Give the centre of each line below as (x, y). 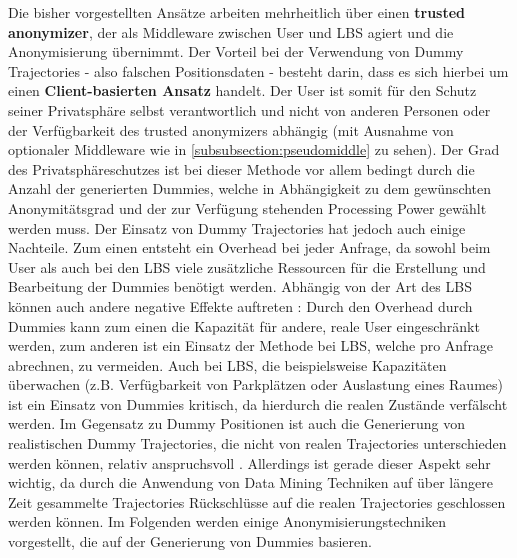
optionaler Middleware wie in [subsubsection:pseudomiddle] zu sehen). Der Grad (254, 149)
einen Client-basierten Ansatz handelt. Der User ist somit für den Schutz (242, 90)
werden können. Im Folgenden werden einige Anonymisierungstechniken (227, 521)
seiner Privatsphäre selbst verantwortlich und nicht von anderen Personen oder (249, 109)
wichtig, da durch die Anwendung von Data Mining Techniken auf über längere (250, 482)
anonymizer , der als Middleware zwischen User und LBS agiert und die (231, 31)
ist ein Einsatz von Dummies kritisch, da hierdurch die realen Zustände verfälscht (258, 403)
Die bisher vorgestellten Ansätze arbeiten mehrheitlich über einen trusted (237, 12)
